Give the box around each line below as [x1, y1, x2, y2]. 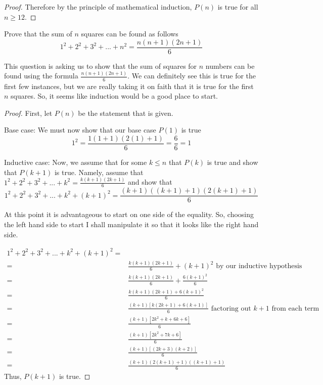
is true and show [207, 157, 258, 167]
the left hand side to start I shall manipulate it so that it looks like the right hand [4, 219, 259, 229]
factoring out [211, 305, 251, 312]
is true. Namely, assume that [54, 166, 144, 177]
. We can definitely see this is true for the [127, 70, 256, 81]
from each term [271, 305, 319, 312]
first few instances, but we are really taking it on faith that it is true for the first [4, 80, 254, 91]
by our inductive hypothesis [216, 263, 302, 270]
